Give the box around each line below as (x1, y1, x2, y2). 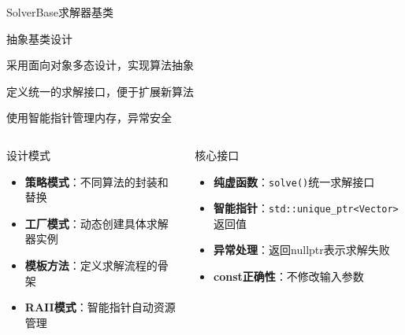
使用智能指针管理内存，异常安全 (6, 109, 172, 126)
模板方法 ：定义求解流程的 (24, 256, 158, 273)
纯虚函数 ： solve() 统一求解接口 (214, 173, 375, 190)
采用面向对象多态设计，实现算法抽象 (6, 57, 194, 73)
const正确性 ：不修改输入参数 (214, 268, 364, 285)
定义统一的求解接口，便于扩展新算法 (6, 83, 194, 99)
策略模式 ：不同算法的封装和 (24, 173, 169, 190)
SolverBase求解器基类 (6, 4, 114, 20)
